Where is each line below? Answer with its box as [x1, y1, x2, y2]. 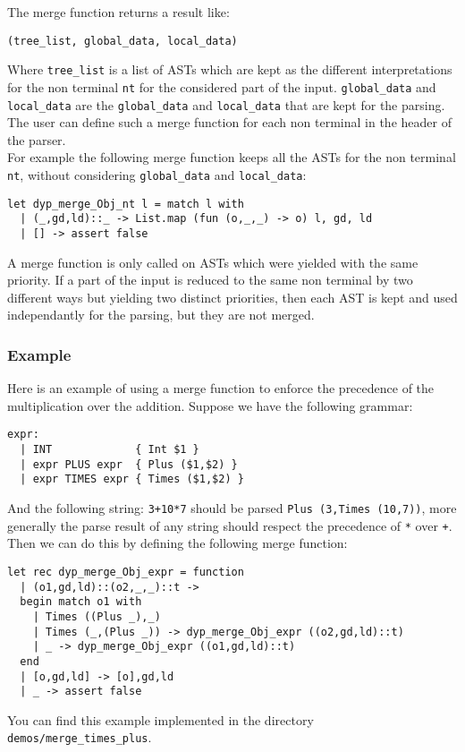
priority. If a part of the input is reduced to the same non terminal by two [7, 270, 413, 289]
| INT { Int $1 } [20, 443, 199, 457]
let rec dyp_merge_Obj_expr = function [7, 565, 244, 578]
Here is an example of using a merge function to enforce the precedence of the [7, 379, 435, 397]
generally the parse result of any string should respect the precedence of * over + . [7, 516, 452, 534]
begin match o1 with [20, 595, 142, 609]
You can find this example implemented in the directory [7, 710, 314, 729]
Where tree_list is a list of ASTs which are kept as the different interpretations [7, 60, 452, 79]
